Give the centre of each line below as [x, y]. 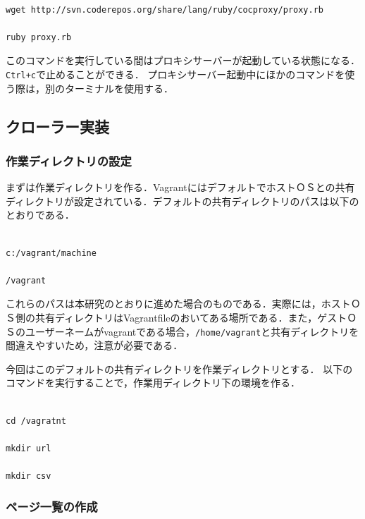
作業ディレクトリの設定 [69, 160]
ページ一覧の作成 [52, 507]
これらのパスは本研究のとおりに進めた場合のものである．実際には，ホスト [178, 304]
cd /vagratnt [36, 421]
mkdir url [29, 448]
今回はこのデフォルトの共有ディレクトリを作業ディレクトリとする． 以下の [179, 368]
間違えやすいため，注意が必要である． [94, 345]
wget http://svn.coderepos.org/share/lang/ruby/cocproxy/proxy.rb [165, 10]
